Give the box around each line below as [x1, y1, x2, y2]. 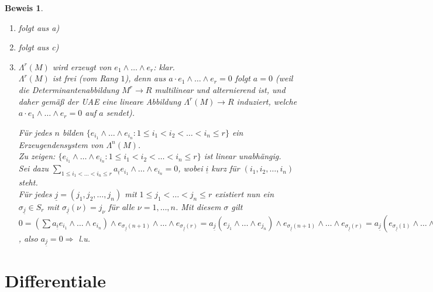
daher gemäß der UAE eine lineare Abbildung [18, 95, 181, 107]
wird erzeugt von [52, 60, 112, 73]
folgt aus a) [18, 21, 60, 33]
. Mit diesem [176, 200, 221, 212]
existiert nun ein [215, 187, 274, 200]
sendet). [106, 107, 135, 119]
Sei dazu [18, 162, 49, 174]
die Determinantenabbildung [18, 83, 119, 95]
